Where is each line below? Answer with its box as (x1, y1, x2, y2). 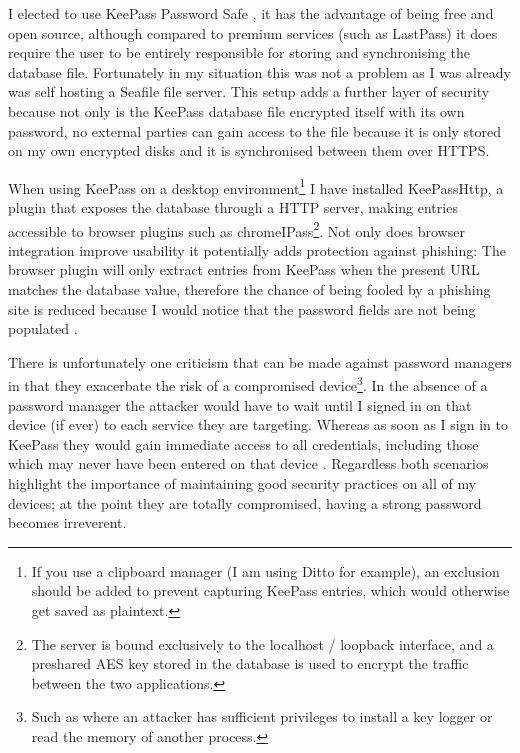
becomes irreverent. (8, 512, 127, 533)
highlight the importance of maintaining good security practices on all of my (8, 473, 477, 494)
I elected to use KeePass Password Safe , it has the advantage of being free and (8, 3, 494, 23)
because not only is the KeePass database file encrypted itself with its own (8, 100, 465, 121)
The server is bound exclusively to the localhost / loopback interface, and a (31, 633, 494, 654)
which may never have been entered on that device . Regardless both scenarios (8, 453, 489, 474)
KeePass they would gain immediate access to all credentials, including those (8, 433, 479, 454)
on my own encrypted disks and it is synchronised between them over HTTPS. (8, 140, 490, 161)
